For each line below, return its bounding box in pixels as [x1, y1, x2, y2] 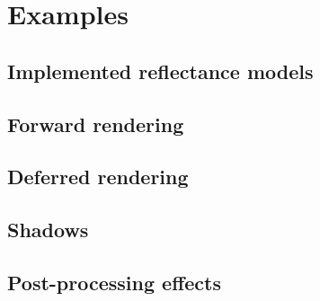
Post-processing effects [7, 268, 221, 296]
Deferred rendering [7, 163, 189, 190]
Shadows [7, 216, 89, 243]
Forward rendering [7, 110, 184, 137]
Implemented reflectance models [7, 57, 314, 84]
